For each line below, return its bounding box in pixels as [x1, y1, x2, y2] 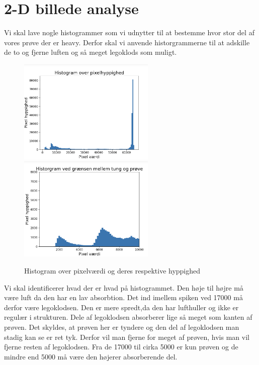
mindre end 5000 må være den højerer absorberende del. [4, 351, 178, 361]
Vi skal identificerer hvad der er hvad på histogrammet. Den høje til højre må [4, 282, 243, 293]
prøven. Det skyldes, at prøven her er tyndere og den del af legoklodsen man [4, 322, 239, 332]
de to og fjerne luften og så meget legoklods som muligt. [4, 47, 177, 57]
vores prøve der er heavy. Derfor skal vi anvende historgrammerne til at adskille [4, 37, 250, 47]
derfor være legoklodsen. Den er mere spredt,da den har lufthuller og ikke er [4, 302, 239, 312]
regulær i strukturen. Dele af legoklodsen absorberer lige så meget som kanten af [4, 312, 252, 322]
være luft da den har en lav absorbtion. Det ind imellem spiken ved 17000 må [4, 292, 243, 303]
